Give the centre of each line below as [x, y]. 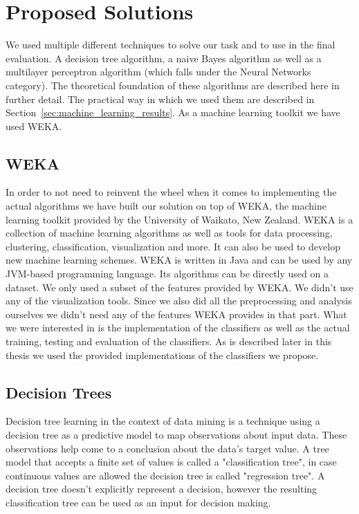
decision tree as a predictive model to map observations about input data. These [176, 434]
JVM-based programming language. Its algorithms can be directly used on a [167, 274]
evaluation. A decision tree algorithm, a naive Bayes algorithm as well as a [164, 58]
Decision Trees [59, 392]
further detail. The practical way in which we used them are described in [160, 99]
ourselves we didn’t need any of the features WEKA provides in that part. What [176, 314]
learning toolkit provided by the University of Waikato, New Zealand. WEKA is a [179, 219]
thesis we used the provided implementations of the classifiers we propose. [162, 355]
